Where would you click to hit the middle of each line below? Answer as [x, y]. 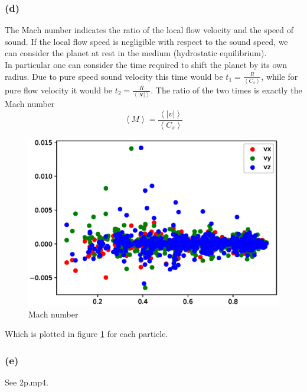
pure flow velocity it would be [59, 90]
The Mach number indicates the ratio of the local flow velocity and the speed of [149, 30]
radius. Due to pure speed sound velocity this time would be [114, 76]
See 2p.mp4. [27, 382]
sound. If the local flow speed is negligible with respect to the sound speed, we [146, 41]
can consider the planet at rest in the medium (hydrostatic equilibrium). [136, 53]
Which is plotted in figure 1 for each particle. [86, 334]
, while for [280, 76]
